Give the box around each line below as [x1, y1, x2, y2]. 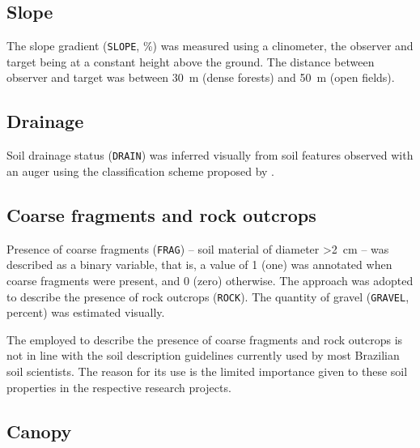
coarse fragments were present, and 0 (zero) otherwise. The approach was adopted [6, 271, 414, 288]
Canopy [6, 418, 72, 443]
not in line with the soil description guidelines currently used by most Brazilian [6, 347, 400, 364]
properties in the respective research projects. [6, 378, 231, 395]
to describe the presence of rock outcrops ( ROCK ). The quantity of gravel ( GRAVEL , [6, 288, 409, 305]
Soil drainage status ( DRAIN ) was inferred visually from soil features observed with [6, 147, 414, 164]
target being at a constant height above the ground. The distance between [6, 53, 375, 70]
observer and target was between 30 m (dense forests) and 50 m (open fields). [6, 69, 395, 86]
